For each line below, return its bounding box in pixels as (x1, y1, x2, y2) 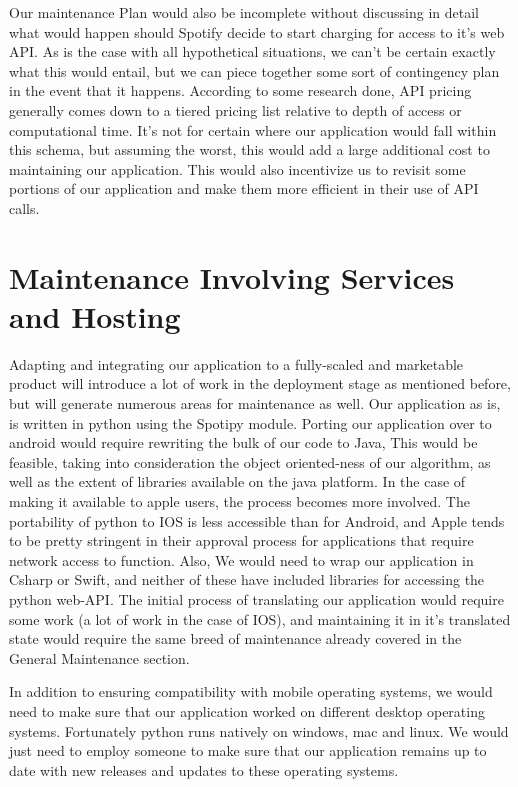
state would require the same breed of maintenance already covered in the (9, 628, 462, 649)
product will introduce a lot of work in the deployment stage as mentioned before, (9, 373, 511, 394)
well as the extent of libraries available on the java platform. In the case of (9, 471, 466, 492)
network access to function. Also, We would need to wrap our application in (9, 549, 474, 570)
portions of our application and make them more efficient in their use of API (9, 178, 479, 199)
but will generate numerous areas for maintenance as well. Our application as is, (9, 393, 501, 414)
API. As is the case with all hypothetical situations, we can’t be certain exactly (9, 41, 496, 62)
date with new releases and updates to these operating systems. (9, 759, 399, 780)
